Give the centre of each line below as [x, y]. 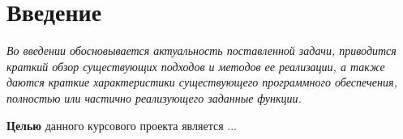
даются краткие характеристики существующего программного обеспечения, [202, 82]
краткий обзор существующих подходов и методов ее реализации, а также [196, 66]
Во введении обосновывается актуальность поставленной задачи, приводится [201, 51]
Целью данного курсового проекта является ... [122, 125]
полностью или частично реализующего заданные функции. [154, 97]
